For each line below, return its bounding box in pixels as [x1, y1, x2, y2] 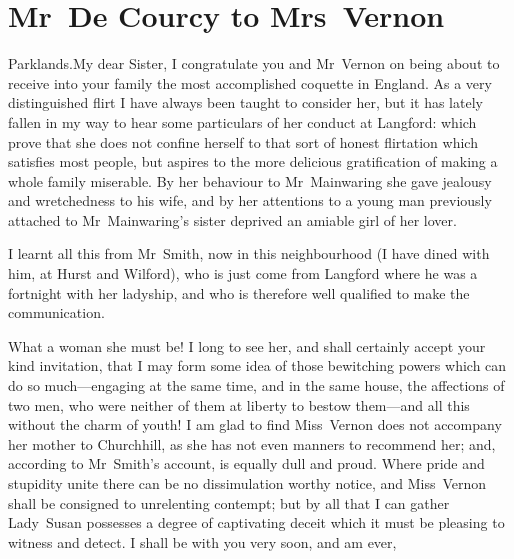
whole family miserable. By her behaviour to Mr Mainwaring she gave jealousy [8, 170, 492, 191]
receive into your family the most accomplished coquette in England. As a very [8, 72, 492, 93]
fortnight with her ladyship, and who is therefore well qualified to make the [8, 282, 470, 303]
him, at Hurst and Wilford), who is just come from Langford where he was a [8, 263, 478, 284]
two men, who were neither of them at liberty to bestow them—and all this [8, 394, 470, 415]
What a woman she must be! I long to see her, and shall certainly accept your [8, 335, 486, 356]
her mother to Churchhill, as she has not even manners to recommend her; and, [8, 433, 496, 454]
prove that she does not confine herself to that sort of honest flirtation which [8, 131, 478, 152]
